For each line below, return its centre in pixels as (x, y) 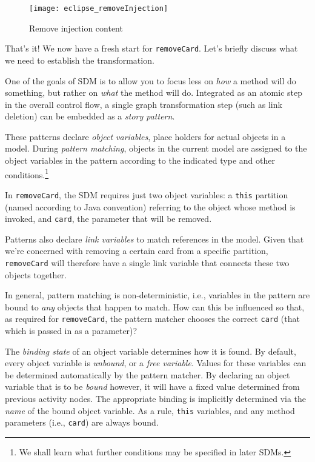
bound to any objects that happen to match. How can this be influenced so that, (155, 306)
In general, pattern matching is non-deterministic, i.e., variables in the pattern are (157, 295)
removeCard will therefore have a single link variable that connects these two (147, 263)
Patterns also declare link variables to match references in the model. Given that (154, 239)
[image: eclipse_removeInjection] (99, 8)
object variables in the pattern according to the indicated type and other (140, 160)
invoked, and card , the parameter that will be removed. (108, 219)
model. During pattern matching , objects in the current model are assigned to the (156, 148)
